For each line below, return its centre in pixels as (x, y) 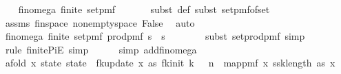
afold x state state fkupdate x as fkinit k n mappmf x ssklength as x (170, 63)
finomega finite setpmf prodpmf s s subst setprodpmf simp (155, 36)
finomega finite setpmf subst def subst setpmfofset (144, 9)
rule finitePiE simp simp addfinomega (101, 49)
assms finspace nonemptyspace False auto (100, 22)
